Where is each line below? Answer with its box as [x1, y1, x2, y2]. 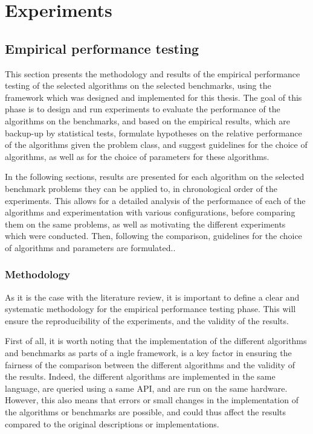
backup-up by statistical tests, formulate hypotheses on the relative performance [5, 126, 302, 139]
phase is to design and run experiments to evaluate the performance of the [5, 103, 280, 115]
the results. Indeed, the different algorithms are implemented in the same [5, 370, 276, 383]
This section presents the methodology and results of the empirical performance [5, 67, 300, 80]
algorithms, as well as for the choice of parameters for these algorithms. [5, 150, 269, 162]
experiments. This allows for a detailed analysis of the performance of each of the [5, 194, 306, 206]
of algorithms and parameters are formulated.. [5, 241, 176, 254]
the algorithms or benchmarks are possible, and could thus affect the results [5, 406, 286, 418]
